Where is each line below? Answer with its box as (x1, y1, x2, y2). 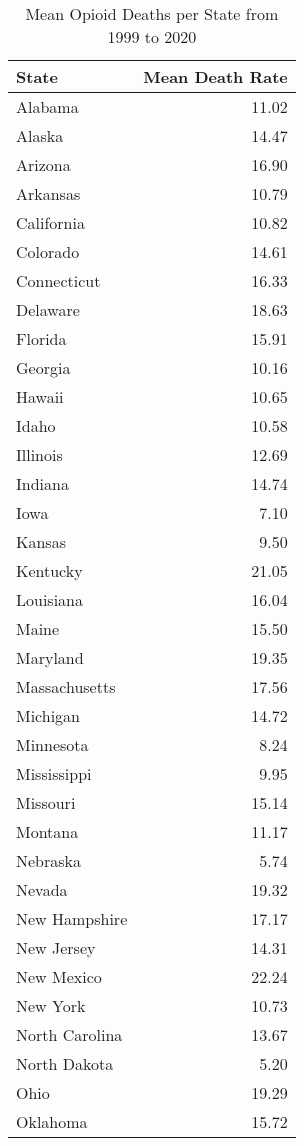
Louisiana (16, 588, 83, 611)
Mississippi (16, 762, 92, 785)
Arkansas (16, 182, 81, 205)
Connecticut (16, 269, 101, 292)
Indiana (16, 472, 69, 495)
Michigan (16, 704, 81, 727)
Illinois (16, 443, 63, 466)
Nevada (16, 878, 68, 901)
